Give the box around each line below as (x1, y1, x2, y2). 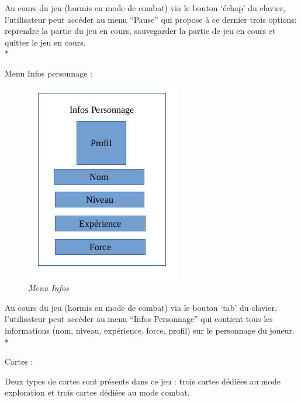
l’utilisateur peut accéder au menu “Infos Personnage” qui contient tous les (5, 313, 273, 325)
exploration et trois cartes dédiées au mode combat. (5, 386, 190, 398)
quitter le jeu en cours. (5, 36, 86, 48)
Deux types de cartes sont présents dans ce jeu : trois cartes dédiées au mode (5, 375, 281, 387)
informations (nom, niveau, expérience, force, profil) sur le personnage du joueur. (5, 324, 295, 336)
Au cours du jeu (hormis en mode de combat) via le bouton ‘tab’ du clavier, (5, 301, 277, 313)
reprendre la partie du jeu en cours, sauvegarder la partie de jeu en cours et (5, 25, 276, 37)
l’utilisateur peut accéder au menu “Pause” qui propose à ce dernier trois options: (5, 13, 297, 25)
